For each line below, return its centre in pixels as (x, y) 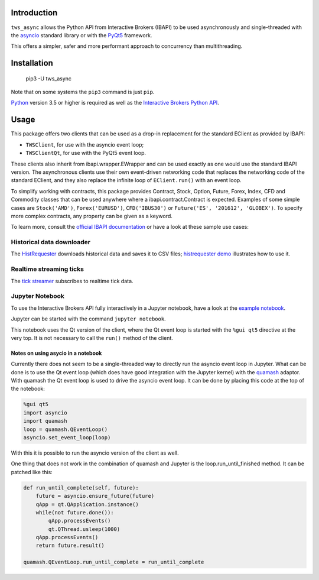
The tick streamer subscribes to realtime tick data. (72, 281)
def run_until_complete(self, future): (81, 487)
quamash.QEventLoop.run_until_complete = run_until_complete (114, 562)
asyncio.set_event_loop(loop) (67, 438)
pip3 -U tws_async (49, 78)
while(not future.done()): (75, 512)
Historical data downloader (51, 242)
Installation (32, 63)
